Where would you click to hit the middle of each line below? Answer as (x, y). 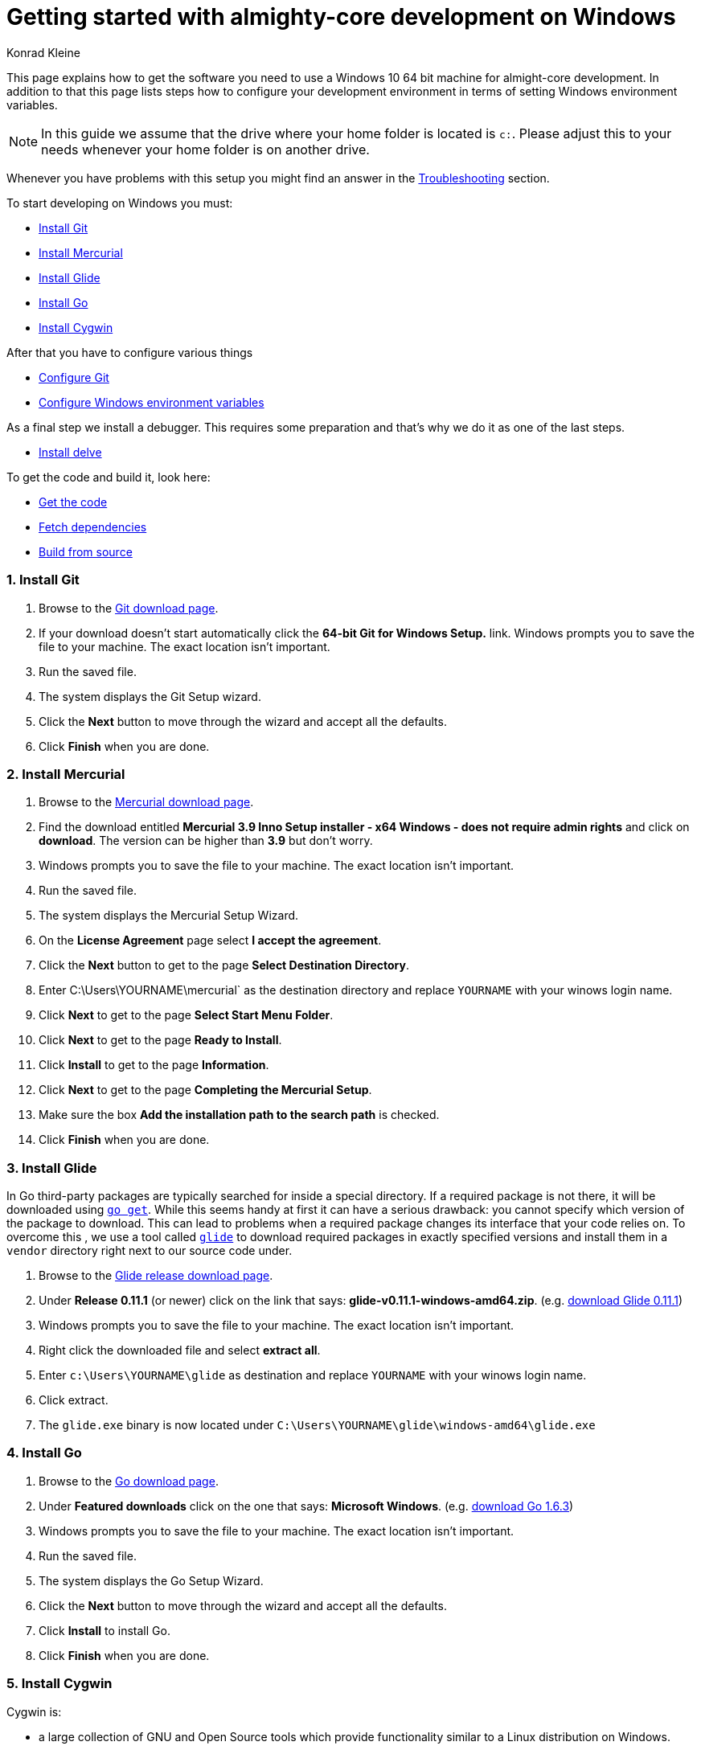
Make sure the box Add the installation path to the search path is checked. (239, 1115)
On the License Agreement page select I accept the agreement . (210, 941)
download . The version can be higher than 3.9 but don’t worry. (206, 841)
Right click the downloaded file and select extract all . (180, 1350)
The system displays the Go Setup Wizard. (151, 1580)
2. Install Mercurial (66, 774)
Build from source (86, 551)
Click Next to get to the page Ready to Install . (160, 1040)
